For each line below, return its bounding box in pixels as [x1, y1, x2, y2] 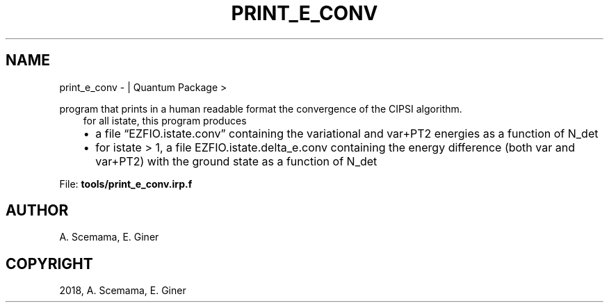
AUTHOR [6, 202, 69, 220]
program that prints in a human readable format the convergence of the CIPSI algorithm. [59, 102, 462, 115]
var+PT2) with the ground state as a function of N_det [95, 154, 377, 168]
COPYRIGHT [6, 254, 93, 273]
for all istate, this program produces [83, 114, 247, 127]
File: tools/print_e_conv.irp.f [59, 177, 193, 190]
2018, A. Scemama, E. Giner [59, 284, 186, 297]
